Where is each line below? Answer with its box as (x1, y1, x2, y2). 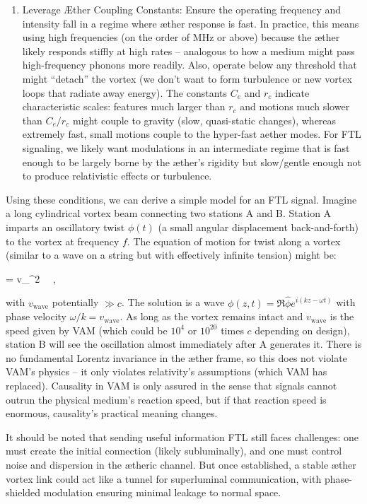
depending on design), (255, 322, 350, 337)
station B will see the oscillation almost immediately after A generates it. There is (6, 336, 362, 351)
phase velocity (6, 309, 67, 324)
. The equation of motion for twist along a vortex (127, 233, 341, 248)
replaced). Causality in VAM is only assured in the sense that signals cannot (6, 378, 337, 393)
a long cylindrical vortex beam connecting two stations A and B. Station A (6, 206, 332, 221)
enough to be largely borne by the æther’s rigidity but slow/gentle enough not (22, 154, 361, 169)
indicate (275, 85, 310, 100)
